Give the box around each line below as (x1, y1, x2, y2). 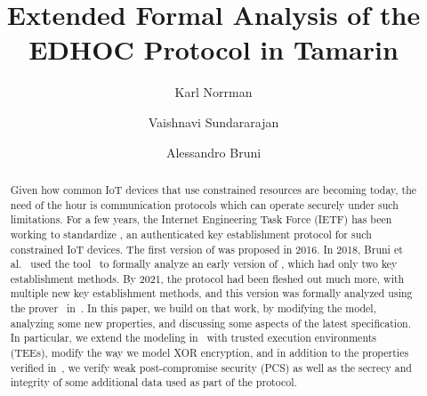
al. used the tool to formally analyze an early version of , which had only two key (10, 256, 398, 271)
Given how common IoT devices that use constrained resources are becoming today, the (10, 182, 417, 197)
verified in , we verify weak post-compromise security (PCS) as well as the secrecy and (10, 360, 412, 375)
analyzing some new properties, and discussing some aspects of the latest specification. (10, 315, 412, 330)
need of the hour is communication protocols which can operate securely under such (10, 197, 399, 212)
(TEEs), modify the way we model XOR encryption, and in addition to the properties (10, 345, 409, 360)
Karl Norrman (174, 83, 253, 101)
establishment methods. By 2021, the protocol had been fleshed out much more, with (10, 271, 405, 286)
